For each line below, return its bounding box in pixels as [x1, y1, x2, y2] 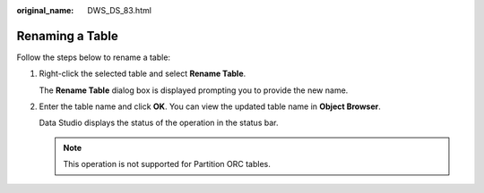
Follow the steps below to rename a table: [16, 52, 170, 63]
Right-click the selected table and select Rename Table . [39, 68, 246, 80]
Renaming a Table [16, 28, 118, 44]
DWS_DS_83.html [87, 5, 152, 15]
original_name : [16, 5, 74, 15]
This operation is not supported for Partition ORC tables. [63, 159, 271, 170]
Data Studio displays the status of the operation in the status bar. [39, 117, 279, 129]
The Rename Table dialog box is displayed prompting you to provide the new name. [39, 85, 349, 96]
